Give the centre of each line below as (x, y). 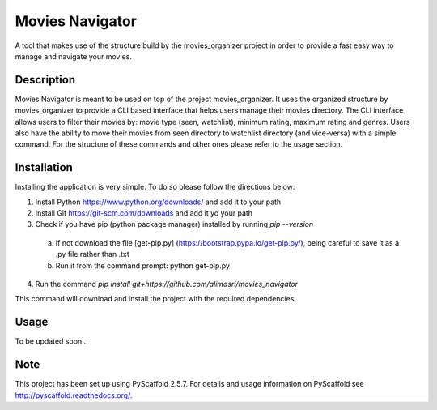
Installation (44, 167)
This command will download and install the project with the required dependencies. (156, 299)
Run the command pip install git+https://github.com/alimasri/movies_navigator (167, 284)
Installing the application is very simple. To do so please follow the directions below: (155, 187)
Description (45, 80)
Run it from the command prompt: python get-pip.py (143, 265)
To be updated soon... (51, 341)
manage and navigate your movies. (74, 56)
